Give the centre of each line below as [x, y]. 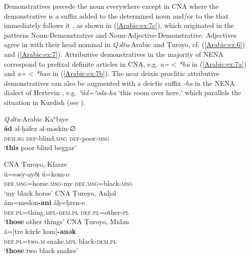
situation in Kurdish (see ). [45, 102]
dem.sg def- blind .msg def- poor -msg [57, 138]
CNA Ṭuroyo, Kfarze [36, 164]
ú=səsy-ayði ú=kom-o [37, 173]
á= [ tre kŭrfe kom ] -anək [40, 231]
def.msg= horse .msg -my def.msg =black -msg [68, 183]
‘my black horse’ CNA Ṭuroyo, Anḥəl [60, 193]
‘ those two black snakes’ [41, 250]
